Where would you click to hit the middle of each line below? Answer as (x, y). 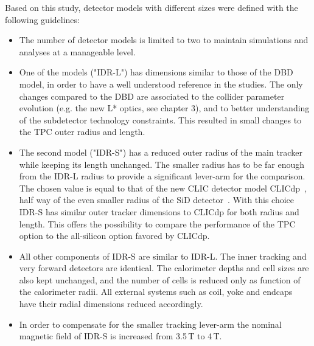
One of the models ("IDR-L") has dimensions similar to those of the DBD (156, 72)
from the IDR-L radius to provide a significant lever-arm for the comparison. (162, 176)
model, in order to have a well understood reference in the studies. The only (161, 84)
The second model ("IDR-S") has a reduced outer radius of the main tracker (161, 152)
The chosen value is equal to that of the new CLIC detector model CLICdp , (163, 188)
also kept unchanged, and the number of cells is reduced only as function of (160, 279)
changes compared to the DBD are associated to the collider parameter (152, 96)
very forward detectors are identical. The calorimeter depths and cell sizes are (164, 268)
